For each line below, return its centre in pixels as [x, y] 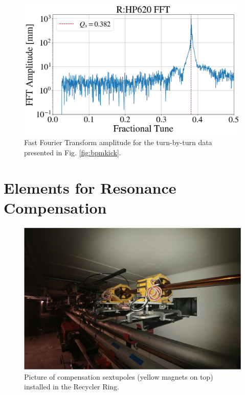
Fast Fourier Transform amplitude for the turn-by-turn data [118, 142]
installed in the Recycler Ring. [72, 387]
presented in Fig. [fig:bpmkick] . [73, 152]
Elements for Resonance [90, 187]
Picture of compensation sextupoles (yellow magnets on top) [119, 376]
